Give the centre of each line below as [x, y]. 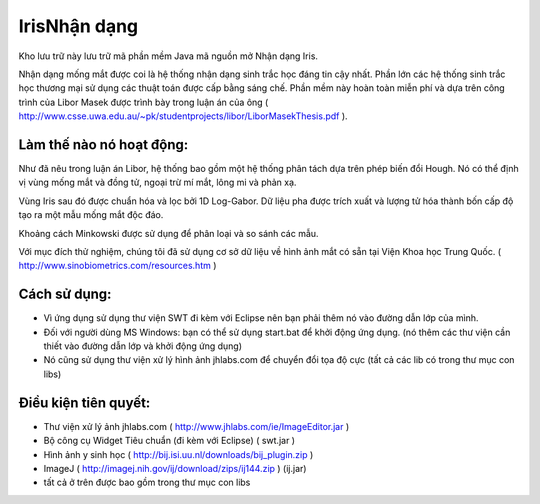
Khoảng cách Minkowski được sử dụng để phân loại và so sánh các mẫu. [168, 233]
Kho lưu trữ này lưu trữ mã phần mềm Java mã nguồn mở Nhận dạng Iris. [168, 56]
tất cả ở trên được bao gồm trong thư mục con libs [147, 482]
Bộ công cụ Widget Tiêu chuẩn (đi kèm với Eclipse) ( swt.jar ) [169, 441]
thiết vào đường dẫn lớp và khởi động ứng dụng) [143, 346]
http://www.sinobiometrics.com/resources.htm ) [117, 266]
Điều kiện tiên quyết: [84, 402]
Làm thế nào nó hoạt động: [103, 144]
